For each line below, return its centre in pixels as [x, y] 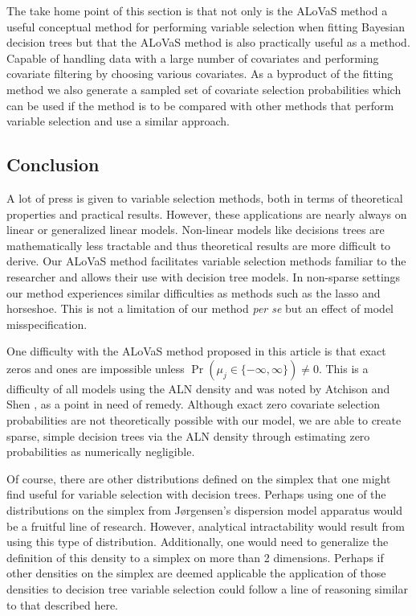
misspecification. [47, 324]
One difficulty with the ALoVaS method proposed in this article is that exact [196, 351]
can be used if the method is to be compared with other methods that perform [200, 105]
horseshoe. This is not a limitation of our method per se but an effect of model [200, 308]
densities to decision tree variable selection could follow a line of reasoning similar [207, 589]
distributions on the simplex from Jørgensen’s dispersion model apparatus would [205, 510]
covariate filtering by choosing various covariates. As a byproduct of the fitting [200, 74]
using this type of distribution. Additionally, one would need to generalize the [198, 542]
